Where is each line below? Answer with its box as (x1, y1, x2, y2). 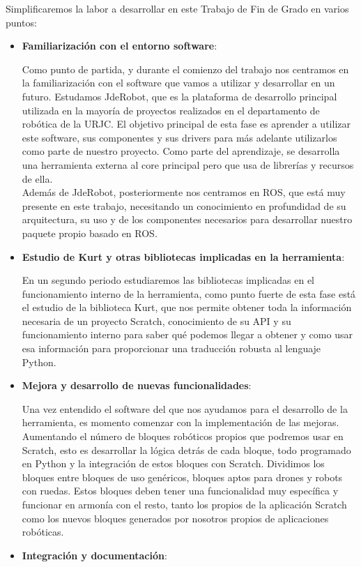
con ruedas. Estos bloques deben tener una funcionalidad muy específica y (22, 483, 339, 498)
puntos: (6, 15, 37, 29)
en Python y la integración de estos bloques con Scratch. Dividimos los (22, 456, 325, 471)
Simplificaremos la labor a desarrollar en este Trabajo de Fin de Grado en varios (6, 1, 349, 15)
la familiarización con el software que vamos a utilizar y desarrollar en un (22, 75, 335, 90)
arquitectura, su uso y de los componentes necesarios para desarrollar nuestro (22, 212, 353, 227)
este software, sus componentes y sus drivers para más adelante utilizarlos (22, 130, 337, 144)
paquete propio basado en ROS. (22, 225, 158, 240)
